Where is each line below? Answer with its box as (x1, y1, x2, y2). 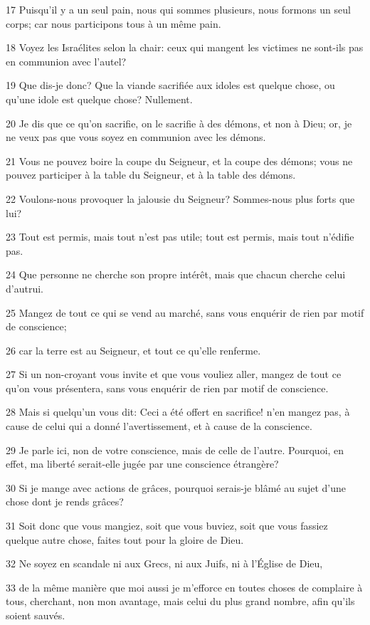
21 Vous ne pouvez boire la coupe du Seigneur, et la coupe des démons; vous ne (6, 153, 353, 168)
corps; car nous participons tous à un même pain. (6, 16, 221, 31)
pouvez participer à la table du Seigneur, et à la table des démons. (6, 167, 296, 182)
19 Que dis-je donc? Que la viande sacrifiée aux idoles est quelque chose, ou (6, 78, 335, 93)
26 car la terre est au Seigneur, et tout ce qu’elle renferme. (6, 342, 261, 357)
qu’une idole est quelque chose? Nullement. (6, 91, 193, 106)
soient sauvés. (6, 608, 65, 622)
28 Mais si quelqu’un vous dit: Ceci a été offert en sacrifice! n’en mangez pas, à (6, 404, 350, 419)
